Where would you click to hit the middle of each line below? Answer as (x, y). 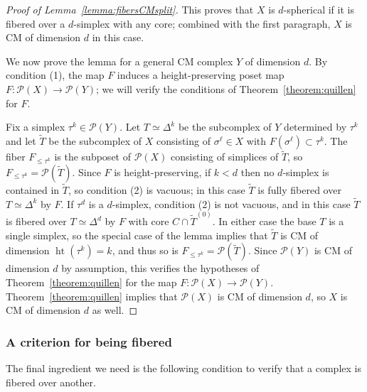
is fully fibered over (299, 190)
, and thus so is (145, 250)
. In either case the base (264, 221)
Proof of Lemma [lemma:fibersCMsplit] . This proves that (130, 9)
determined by (315, 127)
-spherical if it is (319, 9)
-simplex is (306, 171)
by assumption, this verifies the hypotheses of (160, 268)
